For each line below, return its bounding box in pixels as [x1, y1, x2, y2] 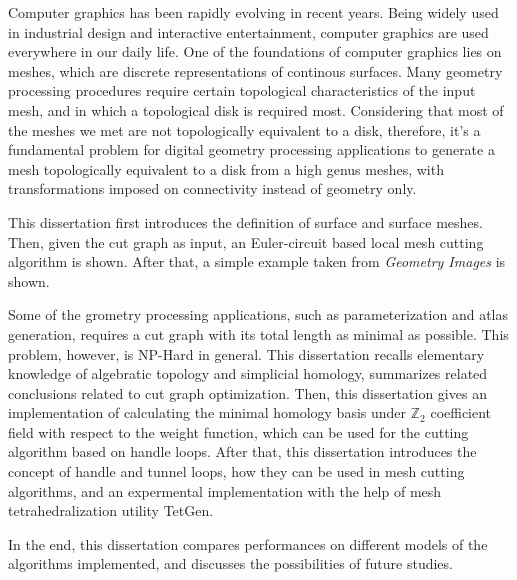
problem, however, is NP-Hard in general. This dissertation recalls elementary [8, 343, 485, 364]
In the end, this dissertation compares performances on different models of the [8, 533, 488, 554]
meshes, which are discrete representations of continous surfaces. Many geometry [8, 60, 503, 81]
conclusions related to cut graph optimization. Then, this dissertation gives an [8, 382, 487, 403]
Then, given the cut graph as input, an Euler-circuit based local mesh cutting [8, 231, 484, 252]
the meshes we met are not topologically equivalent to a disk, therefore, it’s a [8, 119, 481, 140]
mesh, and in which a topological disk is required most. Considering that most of [8, 99, 504, 120]
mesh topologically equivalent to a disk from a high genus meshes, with [8, 158, 444, 179]
